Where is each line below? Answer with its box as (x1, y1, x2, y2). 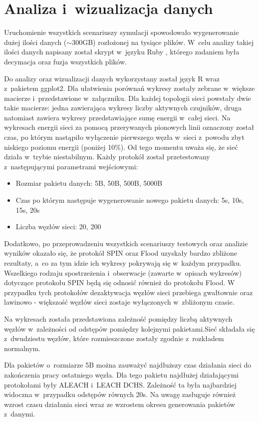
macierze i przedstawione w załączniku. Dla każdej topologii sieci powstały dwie (4, 92, 251, 103)
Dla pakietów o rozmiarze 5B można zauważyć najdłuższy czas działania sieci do (4, 360, 252, 370)
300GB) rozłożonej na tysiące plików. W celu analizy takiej (72, 36, 254, 47)
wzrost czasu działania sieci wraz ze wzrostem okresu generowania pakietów (4, 399, 235, 409)
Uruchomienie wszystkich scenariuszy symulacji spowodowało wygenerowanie (4, 27, 239, 37)
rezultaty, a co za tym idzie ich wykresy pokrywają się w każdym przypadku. (4, 258, 242, 268)
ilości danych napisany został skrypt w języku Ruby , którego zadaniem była (4, 46, 240, 57)
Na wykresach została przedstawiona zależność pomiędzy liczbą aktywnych (4, 313, 233, 324)
